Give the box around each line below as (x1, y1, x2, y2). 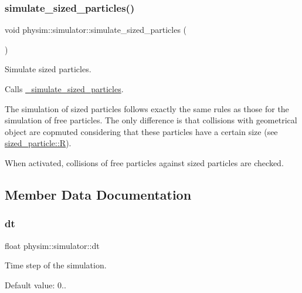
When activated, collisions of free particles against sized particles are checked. (5, 156, 284, 169)
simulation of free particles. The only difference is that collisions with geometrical (5, 114, 297, 126)
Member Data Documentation (5, 185, 192, 203)
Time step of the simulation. (5, 259, 107, 271)
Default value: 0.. (5, 278, 66, 291)
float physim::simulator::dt (5, 239, 100, 251)
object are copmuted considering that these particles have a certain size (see (5, 125, 278, 137)
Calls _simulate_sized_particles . (5, 83, 124, 95)
